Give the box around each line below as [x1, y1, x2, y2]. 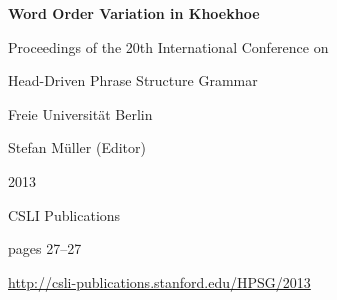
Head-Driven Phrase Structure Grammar [8, 70, 258, 91]
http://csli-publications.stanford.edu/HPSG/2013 [8, 271, 311, 292]
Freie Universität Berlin [8, 103, 153, 124]
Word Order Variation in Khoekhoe [8, 3, 260, 23]
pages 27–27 [8, 238, 82, 259]
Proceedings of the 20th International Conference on [8, 36, 329, 57]
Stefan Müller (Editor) [8, 137, 146, 158]
